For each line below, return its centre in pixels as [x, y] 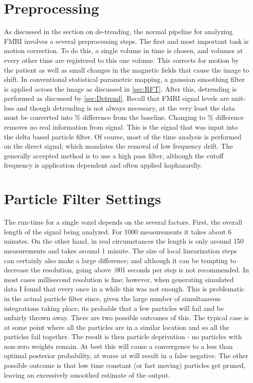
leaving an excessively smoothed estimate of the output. [87, 374]
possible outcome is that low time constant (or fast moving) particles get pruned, [125, 365]
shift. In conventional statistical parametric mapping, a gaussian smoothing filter [124, 79]
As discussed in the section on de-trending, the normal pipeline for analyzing [118, 31]
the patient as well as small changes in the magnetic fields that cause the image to [126, 69]
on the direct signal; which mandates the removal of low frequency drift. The [118, 146]
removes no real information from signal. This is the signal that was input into [121, 127]
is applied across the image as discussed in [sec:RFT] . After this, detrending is [120, 88]
